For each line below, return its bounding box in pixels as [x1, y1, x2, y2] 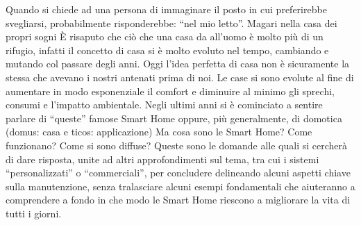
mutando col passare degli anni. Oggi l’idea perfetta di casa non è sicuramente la [6, 56, 350, 71]
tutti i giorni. [6, 206, 62, 220]
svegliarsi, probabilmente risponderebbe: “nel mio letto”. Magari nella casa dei [6, 15, 337, 30]
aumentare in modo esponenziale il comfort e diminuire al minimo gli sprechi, [6, 83, 335, 98]
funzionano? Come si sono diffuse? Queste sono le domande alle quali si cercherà [6, 137, 348, 152]
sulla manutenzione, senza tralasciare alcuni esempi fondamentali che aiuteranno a [6, 178, 355, 193]
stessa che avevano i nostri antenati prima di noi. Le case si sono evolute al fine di [6, 69, 354, 84]
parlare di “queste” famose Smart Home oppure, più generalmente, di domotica [6, 110, 342, 125]
